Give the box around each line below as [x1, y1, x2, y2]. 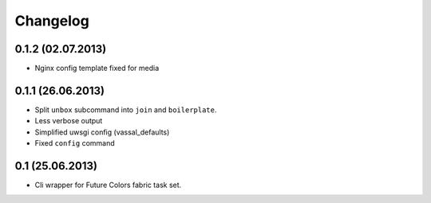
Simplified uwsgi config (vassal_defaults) [34, 127, 170, 137]
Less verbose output [34, 116, 103, 126]
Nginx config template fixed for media [34, 64, 160, 73]
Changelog [14, 12, 89, 29]
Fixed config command [34, 139, 115, 148]
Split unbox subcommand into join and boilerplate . [34, 104, 217, 115]
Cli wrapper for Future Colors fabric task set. [34, 180, 182, 190]
